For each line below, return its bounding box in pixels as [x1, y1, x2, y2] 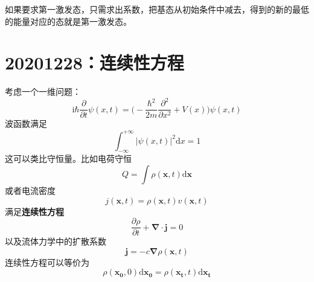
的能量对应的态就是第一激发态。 [5, 14, 132, 27]
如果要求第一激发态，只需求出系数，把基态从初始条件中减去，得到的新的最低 [5, 3, 309, 15]
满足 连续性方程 [5, 205, 64, 217]
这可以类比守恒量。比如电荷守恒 [5, 152, 132, 165]
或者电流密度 [5, 184, 56, 196]
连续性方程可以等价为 [5, 255, 89, 268]
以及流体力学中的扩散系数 [5, 235, 106, 248]
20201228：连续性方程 [5, 50, 184, 75]
